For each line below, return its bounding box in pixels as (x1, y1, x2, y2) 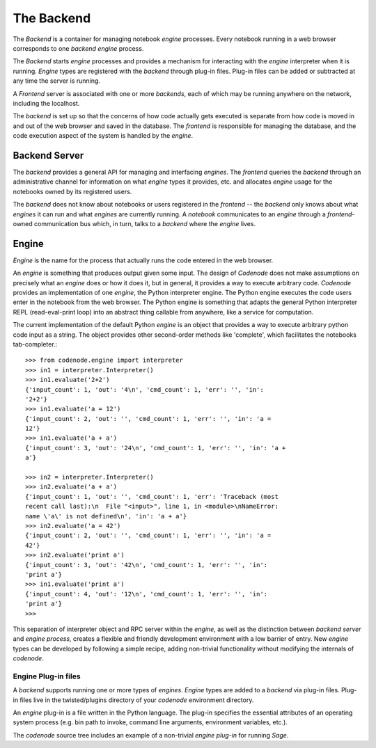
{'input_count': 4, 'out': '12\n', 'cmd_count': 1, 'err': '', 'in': (25, 590, 268, 598)
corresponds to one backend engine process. (13, 44, 144, 52)
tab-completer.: (13, 340, 58, 348)
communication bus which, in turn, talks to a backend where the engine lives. (33, 219, 256, 228)
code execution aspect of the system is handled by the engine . (13, 132, 194, 140)
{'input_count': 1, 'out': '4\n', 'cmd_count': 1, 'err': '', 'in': (25, 385, 264, 393)
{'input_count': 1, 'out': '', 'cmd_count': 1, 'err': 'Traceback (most (25, 493, 279, 500)
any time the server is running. (13, 77, 101, 85)
